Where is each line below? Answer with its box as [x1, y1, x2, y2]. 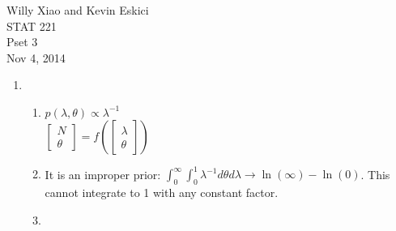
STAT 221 [6, 17, 57, 34]
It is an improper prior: [45, 165, 161, 182]
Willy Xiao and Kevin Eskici [6, 2, 149, 18]
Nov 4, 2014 [6, 49, 66, 66]
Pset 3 [6, 33, 38, 50]
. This [360, 165, 390, 182]
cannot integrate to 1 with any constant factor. [45, 184, 279, 201]
